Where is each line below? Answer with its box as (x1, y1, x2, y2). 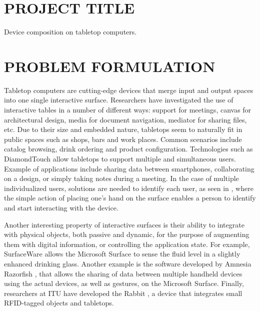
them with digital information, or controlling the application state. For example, (4, 238, 250, 249)
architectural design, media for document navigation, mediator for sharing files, (4, 114, 247, 124)
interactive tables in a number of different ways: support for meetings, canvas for (4, 104, 251, 115)
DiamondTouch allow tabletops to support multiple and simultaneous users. (4, 153, 236, 163)
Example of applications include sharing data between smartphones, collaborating (4, 163, 254, 173)
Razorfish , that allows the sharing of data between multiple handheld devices (4, 268, 242, 278)
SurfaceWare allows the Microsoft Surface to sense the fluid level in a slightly (4, 248, 240, 259)
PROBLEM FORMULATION (4, 55, 215, 76)
